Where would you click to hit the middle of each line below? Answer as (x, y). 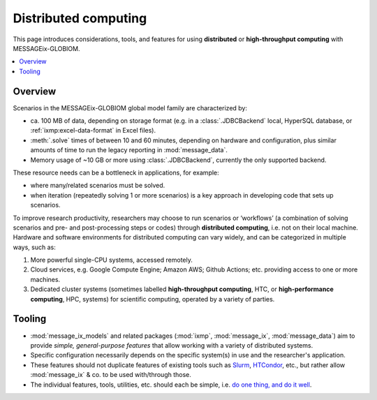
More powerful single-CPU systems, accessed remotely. (112, 260)
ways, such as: (34, 247)
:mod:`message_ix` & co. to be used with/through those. (111, 375)
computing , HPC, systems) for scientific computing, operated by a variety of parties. (153, 299)
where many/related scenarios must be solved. (98, 186)
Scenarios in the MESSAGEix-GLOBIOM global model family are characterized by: (130, 108)
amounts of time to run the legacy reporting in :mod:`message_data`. (129, 150)
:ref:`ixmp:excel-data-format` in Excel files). (93, 131)
